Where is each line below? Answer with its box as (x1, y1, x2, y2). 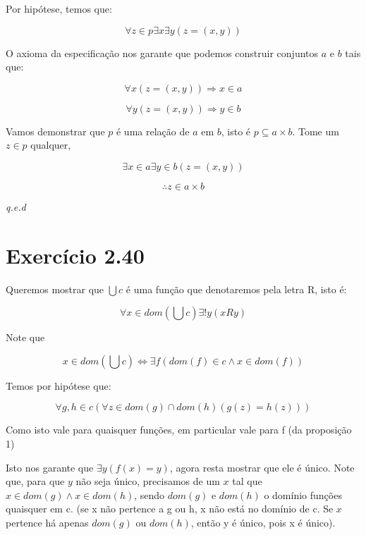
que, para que (6, 474, 65, 488)
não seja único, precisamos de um (75, 474, 220, 488)
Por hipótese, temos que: (6, 1, 112, 16)
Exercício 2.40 (6, 240, 145, 269)
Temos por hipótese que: (6, 378, 111, 393)
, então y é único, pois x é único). (190, 515, 336, 530)
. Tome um (292, 123, 339, 138)
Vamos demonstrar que (6, 123, 105, 138)
